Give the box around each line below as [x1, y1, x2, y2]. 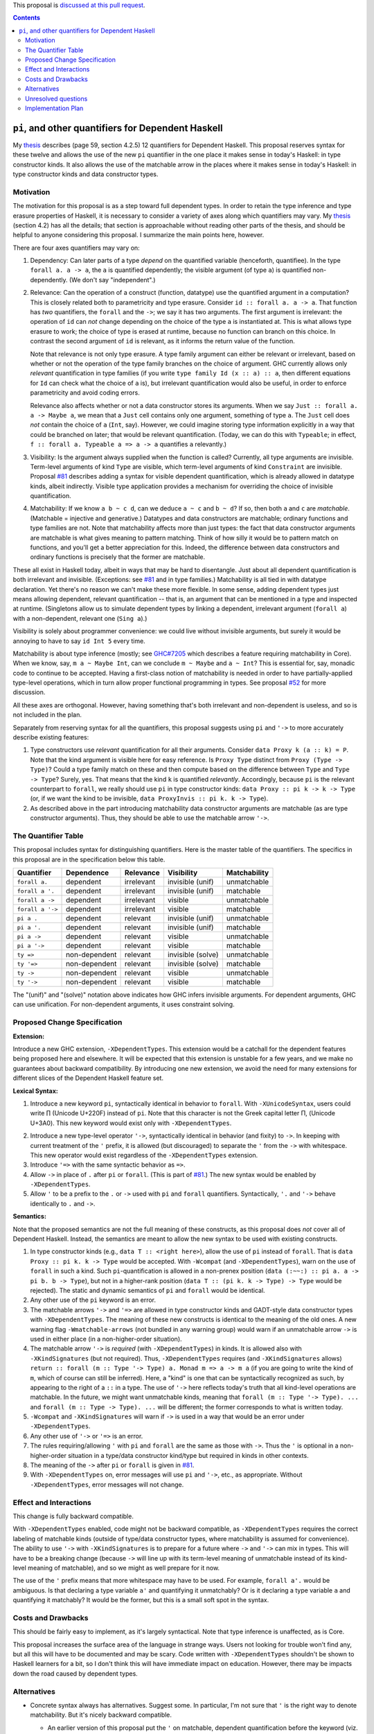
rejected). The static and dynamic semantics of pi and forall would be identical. [30, 1287, 266, 1294]
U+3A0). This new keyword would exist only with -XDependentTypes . [30, 1119, 232, 1127]
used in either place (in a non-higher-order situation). [30, 1334, 183, 1343]
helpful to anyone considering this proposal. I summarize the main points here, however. [12, 231, 265, 239]
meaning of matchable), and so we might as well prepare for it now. [28, 1563, 220, 1572]
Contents [12, 14, 41, 22]
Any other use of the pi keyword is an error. [30, 1296, 156, 1304]
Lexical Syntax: [12, 1086, 58, 1095]
